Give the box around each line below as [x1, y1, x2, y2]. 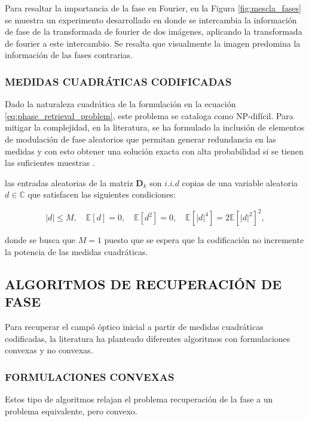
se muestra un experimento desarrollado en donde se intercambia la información [5, 13, 297, 26]
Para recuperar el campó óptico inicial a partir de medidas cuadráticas [5, 320, 264, 333]
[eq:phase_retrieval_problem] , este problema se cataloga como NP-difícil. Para [5, 109, 293, 122]
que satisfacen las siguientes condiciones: [27, 188, 176, 201]
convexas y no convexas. [5, 344, 93, 356]
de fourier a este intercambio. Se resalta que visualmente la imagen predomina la [5, 37, 301, 49]
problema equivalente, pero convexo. [5, 404, 137, 417]
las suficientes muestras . [5, 156, 95, 169]
